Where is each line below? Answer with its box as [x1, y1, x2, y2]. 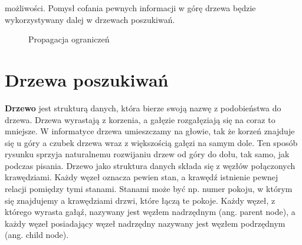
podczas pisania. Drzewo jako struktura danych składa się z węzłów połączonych [5, 159, 296, 171]
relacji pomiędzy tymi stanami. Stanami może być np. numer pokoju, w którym [5, 183, 293, 195]
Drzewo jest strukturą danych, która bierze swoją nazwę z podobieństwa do [5, 101, 281, 114]
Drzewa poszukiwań [5, 67, 169, 91]
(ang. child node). [5, 229, 69, 241]
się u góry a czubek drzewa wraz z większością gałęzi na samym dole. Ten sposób [5, 136, 298, 148]
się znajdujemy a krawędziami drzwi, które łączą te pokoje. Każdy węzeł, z [5, 194, 275, 206]
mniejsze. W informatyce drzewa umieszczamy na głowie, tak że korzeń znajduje [5, 125, 295, 137]
